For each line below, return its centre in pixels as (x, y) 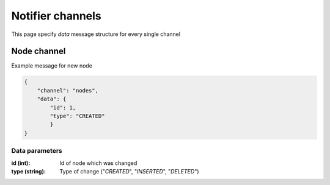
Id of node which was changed (98, 163)
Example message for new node (52, 66)
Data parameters (37, 151)
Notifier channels (57, 16)
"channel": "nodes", (68, 90)
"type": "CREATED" (77, 116)
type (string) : (28, 171)
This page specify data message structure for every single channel (96, 34)
